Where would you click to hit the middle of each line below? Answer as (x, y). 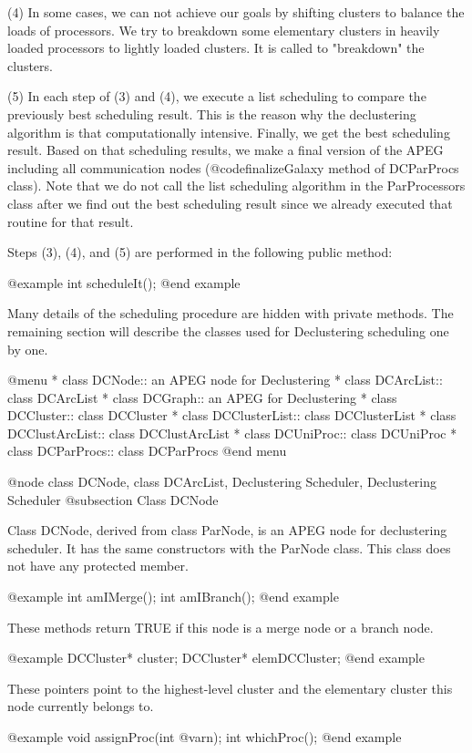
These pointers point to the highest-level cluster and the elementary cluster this (230, 688)
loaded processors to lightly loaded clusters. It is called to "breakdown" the (216, 48)
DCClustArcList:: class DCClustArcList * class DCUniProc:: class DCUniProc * (232, 433)
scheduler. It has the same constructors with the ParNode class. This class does (229, 547)
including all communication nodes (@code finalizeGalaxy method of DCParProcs (233, 167)
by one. (28, 349)
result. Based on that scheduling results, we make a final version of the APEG (226, 150)
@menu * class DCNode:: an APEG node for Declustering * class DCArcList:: (225, 380)
